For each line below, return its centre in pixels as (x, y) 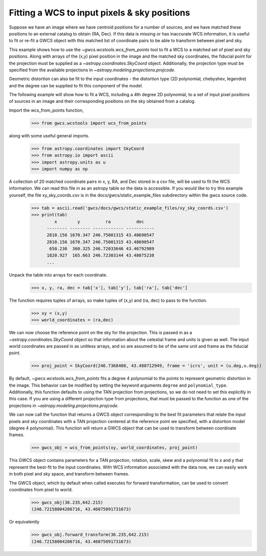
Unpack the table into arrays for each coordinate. (58, 275)
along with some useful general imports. (49, 135)
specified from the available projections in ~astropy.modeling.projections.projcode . (92, 70)
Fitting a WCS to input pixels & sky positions (100, 13)
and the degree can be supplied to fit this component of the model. (76, 85)
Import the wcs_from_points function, (46, 110)
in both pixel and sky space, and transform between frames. (69, 474)
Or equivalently (24, 522)
